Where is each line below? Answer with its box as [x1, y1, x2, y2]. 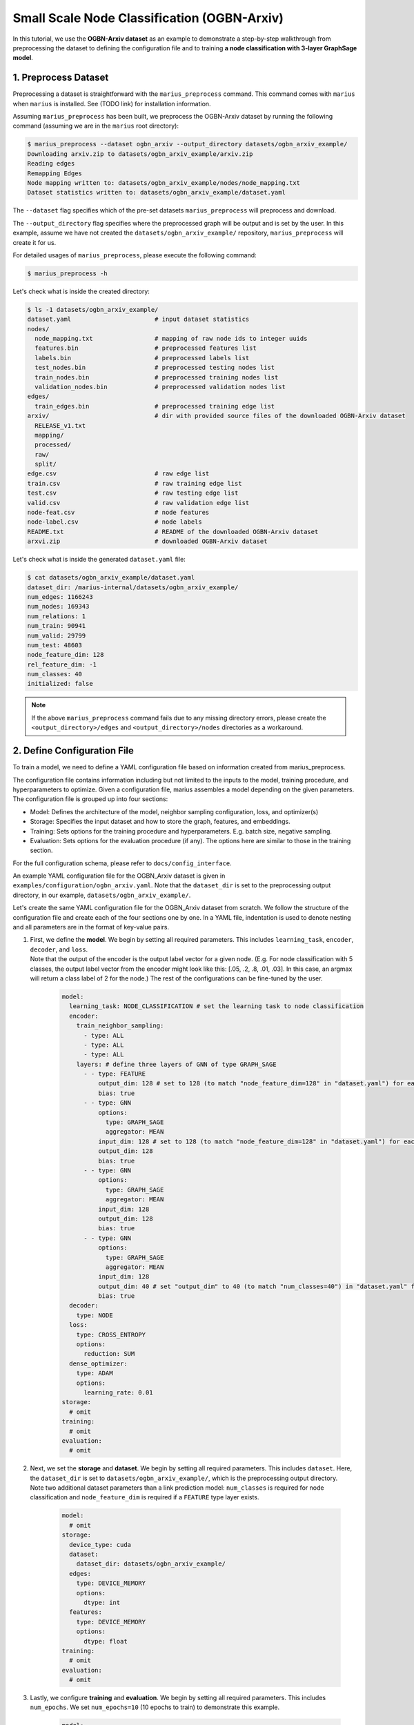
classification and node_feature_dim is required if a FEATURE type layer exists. [30, 1493, 259, 1501]
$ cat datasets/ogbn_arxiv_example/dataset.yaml [27, 573, 195, 582]
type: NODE [76, 1311, 113, 1319]
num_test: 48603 [27, 641, 83, 649]
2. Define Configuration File [12, 745, 135, 757]
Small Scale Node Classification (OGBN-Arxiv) [12, 10, 284, 26]
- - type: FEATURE [83, 1070, 146, 1078]
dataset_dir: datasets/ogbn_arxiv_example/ [76, 1560, 226, 1568]
